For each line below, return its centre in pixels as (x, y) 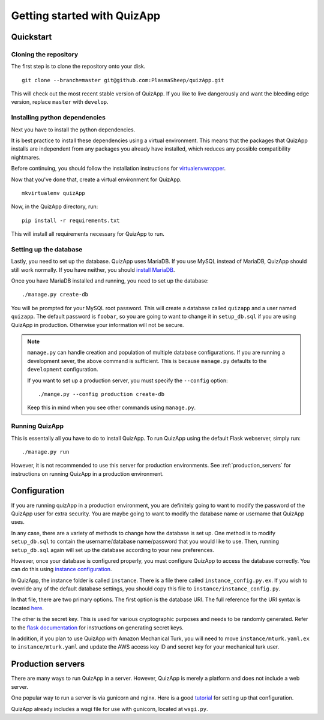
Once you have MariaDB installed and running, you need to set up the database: (110, 281)
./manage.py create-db (55, 295)
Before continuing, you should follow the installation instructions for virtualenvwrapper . (118, 169)
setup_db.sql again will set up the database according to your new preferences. (113, 550)
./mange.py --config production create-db (101, 394)
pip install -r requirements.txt (71, 220)
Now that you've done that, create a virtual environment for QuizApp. (97, 179)
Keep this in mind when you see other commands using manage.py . (112, 407)
